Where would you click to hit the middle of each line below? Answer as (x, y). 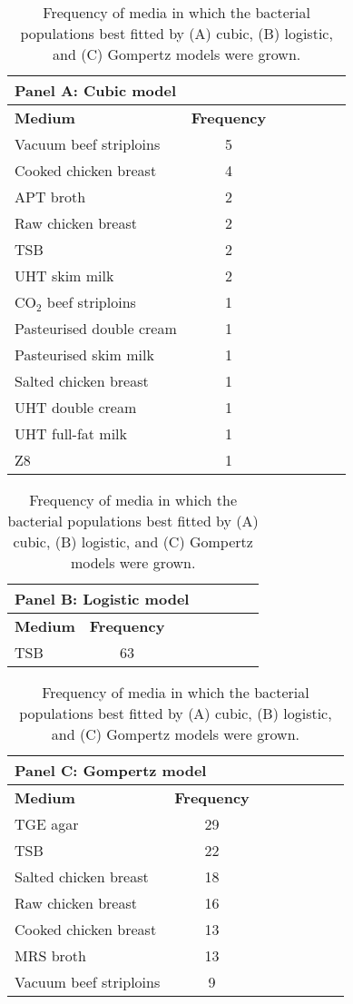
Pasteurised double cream (96, 328)
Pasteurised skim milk (84, 354)
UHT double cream (76, 407)
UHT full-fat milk (71, 433)
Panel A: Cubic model (95, 90)
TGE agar (47, 824)
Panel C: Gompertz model (111, 770)
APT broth (50, 197)
